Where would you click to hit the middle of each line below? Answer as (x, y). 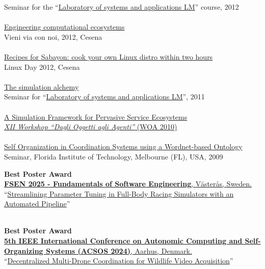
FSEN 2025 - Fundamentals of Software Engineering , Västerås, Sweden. (128, 184)
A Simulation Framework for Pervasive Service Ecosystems (96, 116)
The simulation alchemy (42, 86)
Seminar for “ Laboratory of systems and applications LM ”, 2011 (104, 97)
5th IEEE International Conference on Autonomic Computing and (123, 241)
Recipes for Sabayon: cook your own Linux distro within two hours (109, 56)
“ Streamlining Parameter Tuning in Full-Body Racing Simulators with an (119, 193)
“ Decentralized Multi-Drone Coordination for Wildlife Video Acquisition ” (119, 261)
